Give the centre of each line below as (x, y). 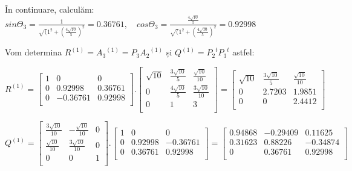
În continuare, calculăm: (50, 9)
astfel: (243, 52)
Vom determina (34, 52)
